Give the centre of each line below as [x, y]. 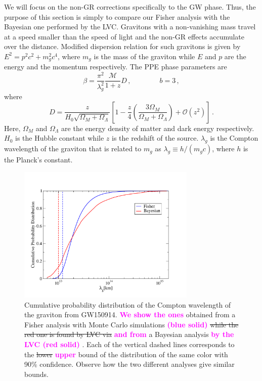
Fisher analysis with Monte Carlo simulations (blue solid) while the [132, 324]
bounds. [36, 374]
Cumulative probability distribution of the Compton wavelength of [128, 304]
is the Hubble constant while [59, 138]
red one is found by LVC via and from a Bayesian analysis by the [129, 334]
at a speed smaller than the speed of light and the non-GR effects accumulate [124, 36]
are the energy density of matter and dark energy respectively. [158, 128]
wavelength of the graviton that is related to [73, 149]
